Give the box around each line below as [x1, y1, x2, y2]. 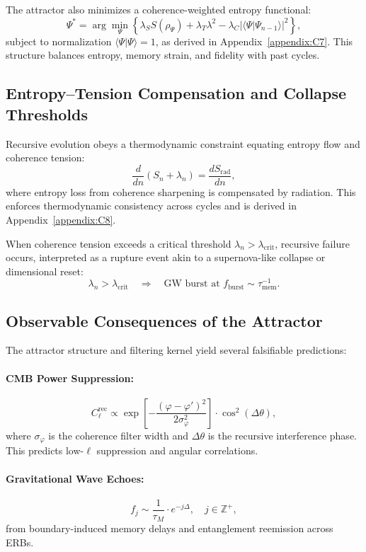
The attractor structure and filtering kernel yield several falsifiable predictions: [6, 343, 347, 357]
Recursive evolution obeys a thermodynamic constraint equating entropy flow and [6, 136, 360, 151]
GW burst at [164, 279, 220, 289]
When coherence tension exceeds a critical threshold [6, 236, 231, 251]
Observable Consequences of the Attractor [6, 309, 323, 331]
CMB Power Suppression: [6, 370, 134, 385]
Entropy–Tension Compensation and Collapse [6, 82, 347, 104]
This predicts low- [6, 443, 84, 458]
